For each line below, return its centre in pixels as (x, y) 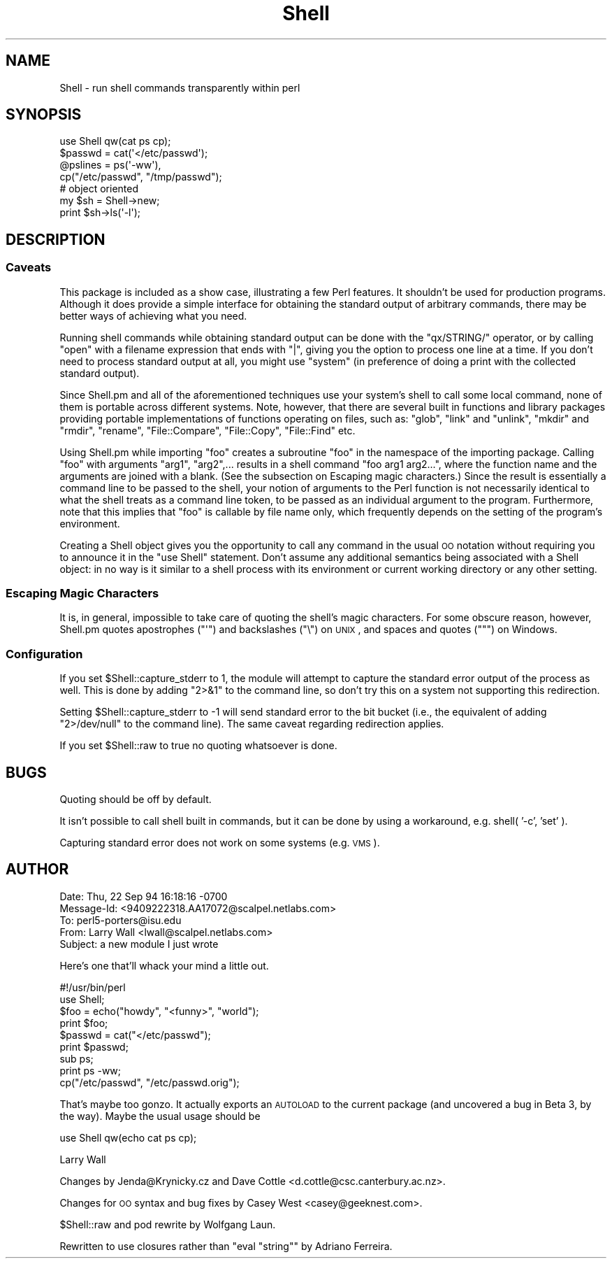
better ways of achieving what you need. (153, 315)
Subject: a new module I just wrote (139, 944)
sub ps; (76, 1058)
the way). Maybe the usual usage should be (160, 1116)
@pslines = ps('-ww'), (110, 165)
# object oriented (99, 189)
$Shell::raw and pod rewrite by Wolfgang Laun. (168, 1224)
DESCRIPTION (56, 239)
